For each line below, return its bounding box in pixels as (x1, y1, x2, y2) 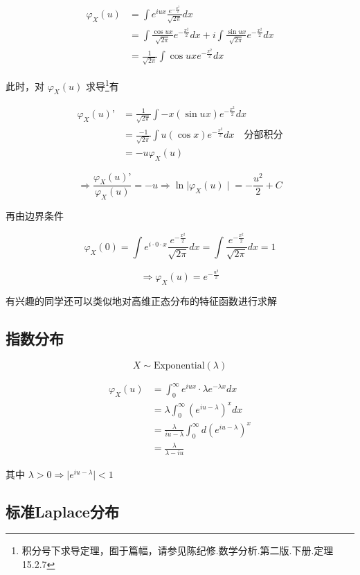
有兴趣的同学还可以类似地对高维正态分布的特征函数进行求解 (6, 293, 277, 308)
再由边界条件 (6, 209, 64, 223)
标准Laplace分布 (6, 500, 119, 522)
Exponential (153, 360, 205, 371)
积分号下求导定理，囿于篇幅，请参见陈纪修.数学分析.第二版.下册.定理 (21, 543, 334, 558)
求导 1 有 (85, 76, 119, 93)
